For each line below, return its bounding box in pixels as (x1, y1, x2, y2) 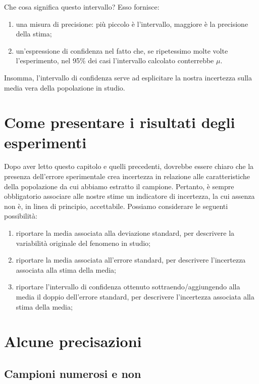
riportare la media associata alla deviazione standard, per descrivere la (16, 228, 235, 238)
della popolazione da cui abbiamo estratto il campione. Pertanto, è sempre (4, 181, 234, 191)
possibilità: (4, 210, 37, 221)
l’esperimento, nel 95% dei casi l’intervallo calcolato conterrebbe (16, 55, 214, 66)
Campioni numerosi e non (4, 365, 141, 381)
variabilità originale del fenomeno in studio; (16, 237, 150, 248)
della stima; (16, 28, 52, 39)
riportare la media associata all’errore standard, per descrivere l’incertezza (16, 254, 246, 265)
